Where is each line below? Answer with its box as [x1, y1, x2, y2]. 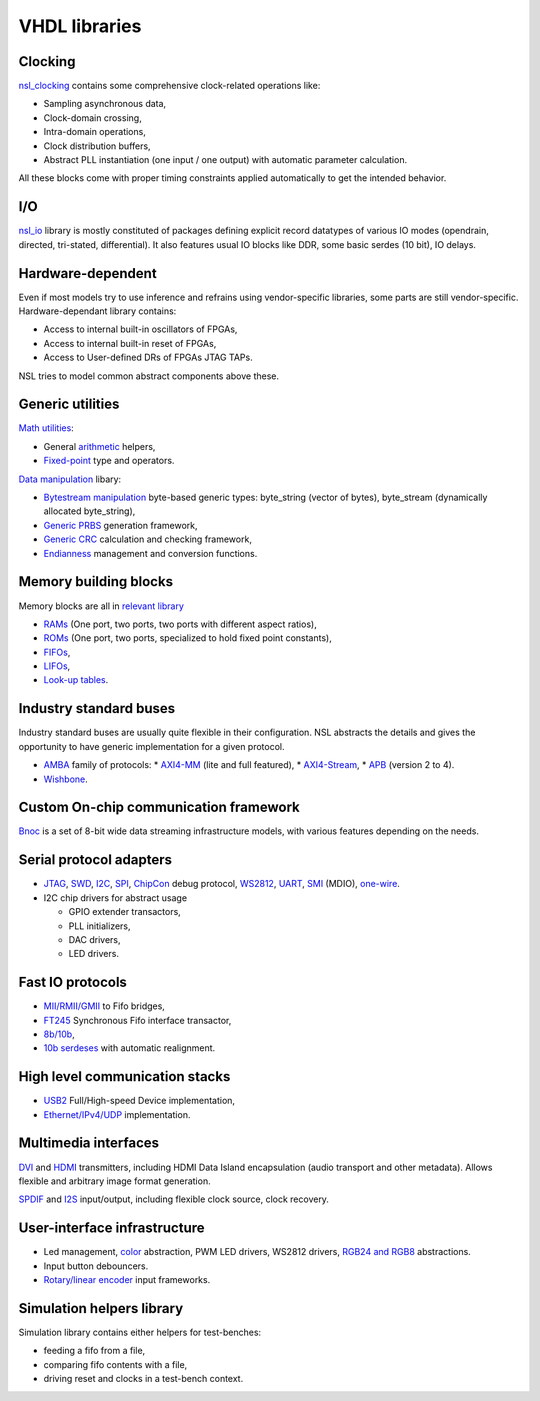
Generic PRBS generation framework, [43, 519, 198, 531]
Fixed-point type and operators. [43, 455, 175, 467]
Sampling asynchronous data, [43, 98, 167, 110]
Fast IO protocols [18, 974, 127, 991]
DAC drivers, [68, 933, 121, 945]
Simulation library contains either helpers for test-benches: [18, 1326, 262, 1338]
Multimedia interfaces [18, 1135, 160, 1152]
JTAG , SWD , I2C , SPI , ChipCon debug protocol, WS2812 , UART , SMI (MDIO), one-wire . [43, 878, 400, 890]
